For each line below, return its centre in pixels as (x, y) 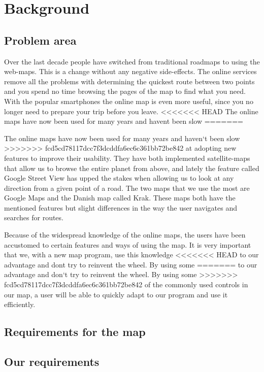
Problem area (40, 40)
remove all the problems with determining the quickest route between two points (129, 81)
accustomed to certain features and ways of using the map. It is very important (128, 244)
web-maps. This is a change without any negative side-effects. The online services (130, 71)
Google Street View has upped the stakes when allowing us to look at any (119, 178)
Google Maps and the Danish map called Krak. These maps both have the (120, 198)
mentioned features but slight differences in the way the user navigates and (121, 207)
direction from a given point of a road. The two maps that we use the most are (127, 188)
